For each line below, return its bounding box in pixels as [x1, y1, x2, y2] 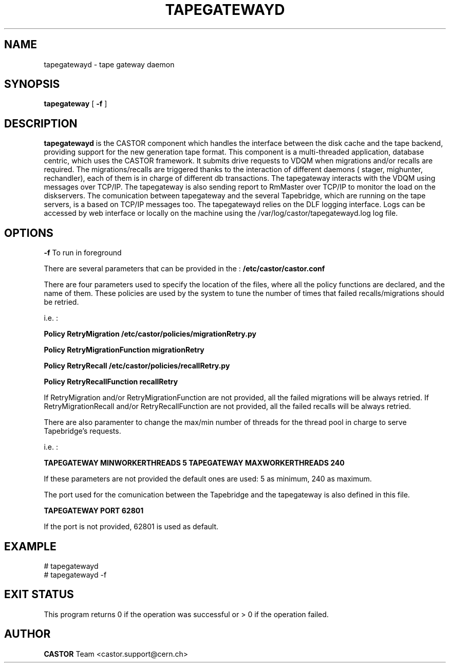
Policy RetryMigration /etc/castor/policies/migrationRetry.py [44, 329, 256, 339]
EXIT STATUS [4, 588, 74, 601]
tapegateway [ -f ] [44, 99, 107, 108]
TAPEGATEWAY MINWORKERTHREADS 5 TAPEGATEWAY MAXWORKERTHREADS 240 [44, 458, 345, 468]
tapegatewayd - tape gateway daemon [44, 60, 175, 69]
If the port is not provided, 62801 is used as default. [44, 522, 219, 531]
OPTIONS [4, 226, 53, 239]
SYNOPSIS [4, 78, 60, 91]
